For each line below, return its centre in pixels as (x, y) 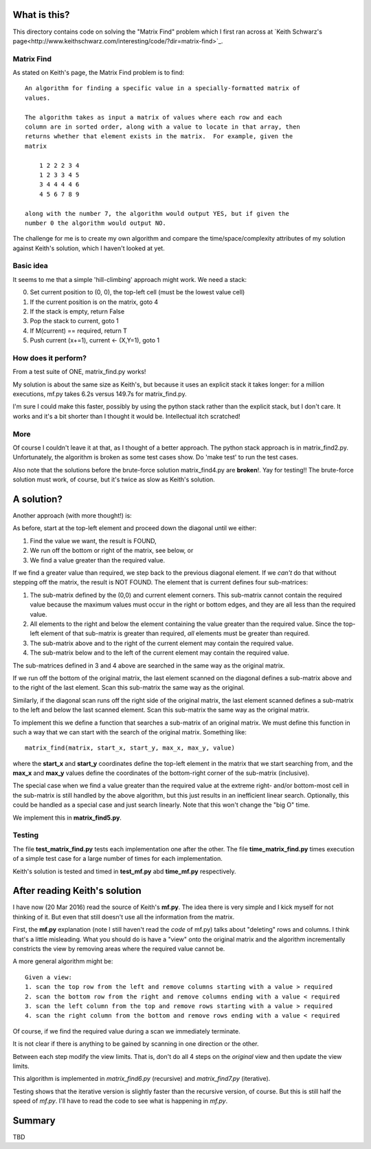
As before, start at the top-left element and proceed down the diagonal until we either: (135, 528)
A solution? (38, 499)
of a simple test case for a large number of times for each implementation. (117, 859)
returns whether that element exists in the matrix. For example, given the (159, 136)
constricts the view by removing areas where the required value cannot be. (119, 949)
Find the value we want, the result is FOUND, (93, 540)
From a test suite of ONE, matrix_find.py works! (79, 372)
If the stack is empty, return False (77, 311)
